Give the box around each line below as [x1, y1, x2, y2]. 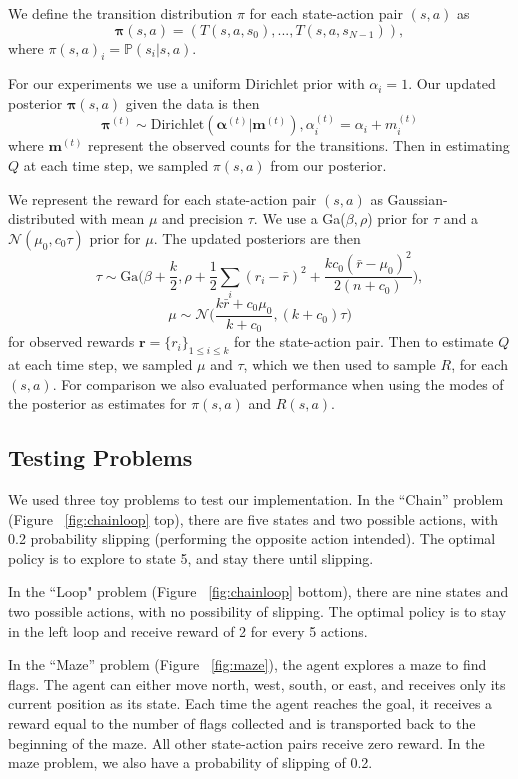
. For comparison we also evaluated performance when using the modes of [52, 373, 504, 394]
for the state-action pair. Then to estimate [233, 331, 494, 352]
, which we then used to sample [243, 354, 436, 375]
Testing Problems [8, 442, 193, 473]
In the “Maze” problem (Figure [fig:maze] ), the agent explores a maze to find [8, 654, 487, 675]
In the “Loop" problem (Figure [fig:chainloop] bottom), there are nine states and [8, 581, 509, 602]
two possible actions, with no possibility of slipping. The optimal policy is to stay [8, 601, 507, 622]
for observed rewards [8, 331, 135, 352]
